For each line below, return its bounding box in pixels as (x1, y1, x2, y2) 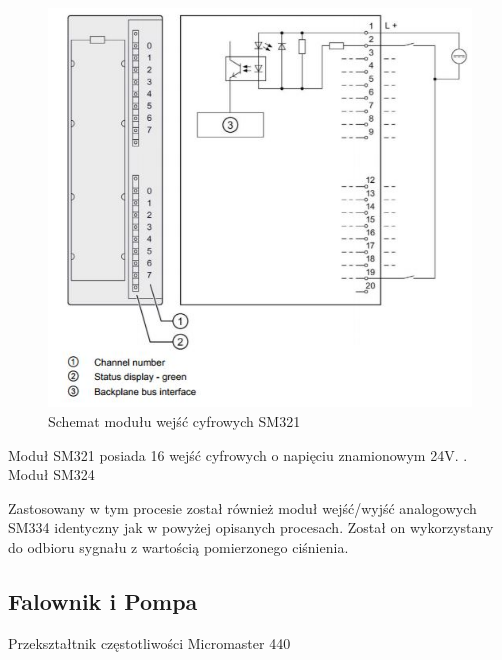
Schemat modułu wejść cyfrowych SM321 (48, 410, 301, 431)
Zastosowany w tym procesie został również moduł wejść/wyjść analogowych (8, 497, 477, 518)
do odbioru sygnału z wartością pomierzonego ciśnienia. (8, 536, 349, 557)
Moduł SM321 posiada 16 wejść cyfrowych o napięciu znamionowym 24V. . (8, 444, 468, 465)
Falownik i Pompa (8, 585, 198, 616)
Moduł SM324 (8, 464, 95, 485)
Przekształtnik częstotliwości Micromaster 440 (8, 632, 291, 653)
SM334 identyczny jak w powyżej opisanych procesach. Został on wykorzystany (8, 517, 494, 538)
